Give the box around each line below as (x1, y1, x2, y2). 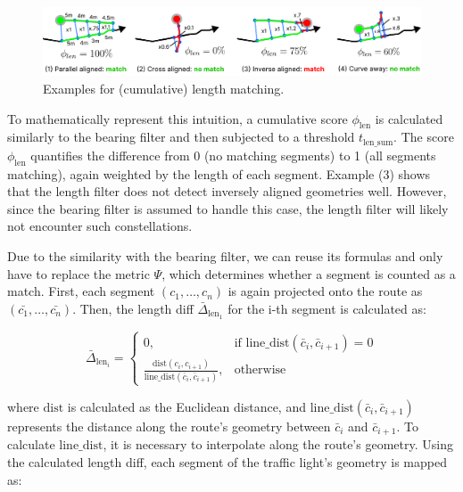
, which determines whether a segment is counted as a (161, 264, 456, 283)
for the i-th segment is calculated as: (227, 299, 426, 317)
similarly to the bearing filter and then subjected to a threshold (7, 127, 355, 146)
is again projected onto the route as (227, 282, 423, 300)
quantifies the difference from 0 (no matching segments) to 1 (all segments (30, 145, 436, 164)
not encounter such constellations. (7, 217, 193, 235)
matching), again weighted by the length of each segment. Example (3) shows (7, 164, 431, 183)
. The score (393, 127, 454, 146)
